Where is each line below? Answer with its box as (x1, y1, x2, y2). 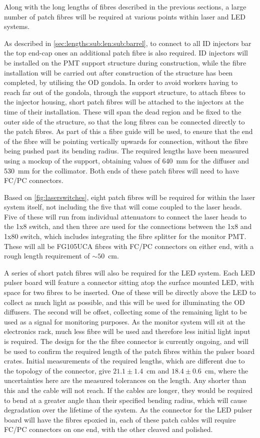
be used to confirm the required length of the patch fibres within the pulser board (4, 345, 255, 356)
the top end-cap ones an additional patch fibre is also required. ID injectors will (4, 47, 248, 58)
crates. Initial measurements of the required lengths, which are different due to (4, 355, 245, 366)
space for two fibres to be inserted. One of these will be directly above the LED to (4, 287, 256, 297)
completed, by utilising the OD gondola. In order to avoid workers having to (4, 77, 238, 87)
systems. (4, 21, 30, 31)
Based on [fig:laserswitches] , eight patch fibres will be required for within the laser (4, 191, 255, 202)
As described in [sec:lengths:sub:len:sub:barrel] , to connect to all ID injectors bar (4, 37, 251, 48)
